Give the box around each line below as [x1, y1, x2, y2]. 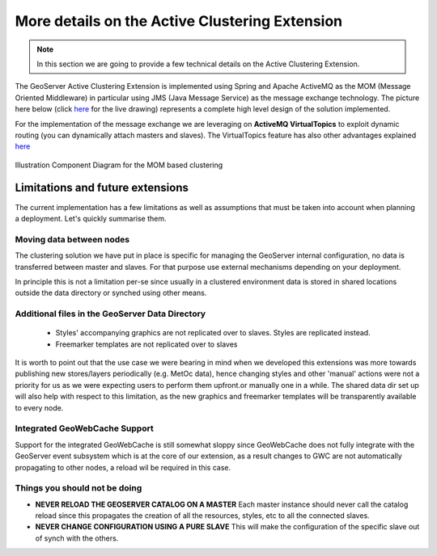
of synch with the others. [35, 533, 119, 543]
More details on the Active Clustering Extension [15, 12, 343, 30]
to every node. [15, 402, 64, 412]
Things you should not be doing [15, 482, 142, 494]
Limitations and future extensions [15, 181, 189, 195]
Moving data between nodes [15, 234, 129, 245]
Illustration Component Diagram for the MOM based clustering [15, 160, 223, 170]
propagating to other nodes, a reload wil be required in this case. [15, 462, 231, 472]
